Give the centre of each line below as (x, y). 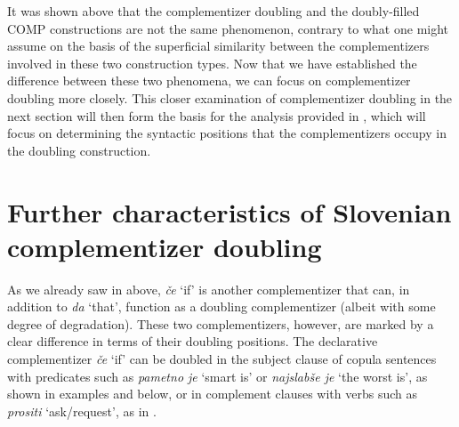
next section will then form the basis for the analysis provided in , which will (217, 115)
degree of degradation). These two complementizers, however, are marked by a (221, 323)
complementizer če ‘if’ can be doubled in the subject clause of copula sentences (222, 359)
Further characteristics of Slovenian (229, 211)
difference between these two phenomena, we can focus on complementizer (209, 81)
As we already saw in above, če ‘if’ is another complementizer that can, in (209, 289)
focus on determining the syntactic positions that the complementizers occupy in (227, 133)
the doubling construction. (79, 150)
